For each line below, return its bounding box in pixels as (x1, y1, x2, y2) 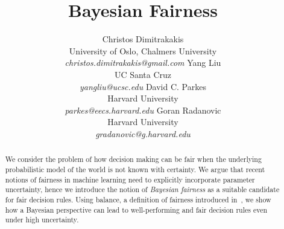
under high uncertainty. (5, 214, 79, 225)
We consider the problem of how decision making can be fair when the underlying (5, 154, 262, 164)
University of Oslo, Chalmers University (69, 44, 217, 57)
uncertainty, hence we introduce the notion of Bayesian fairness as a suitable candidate (5, 184, 280, 195)
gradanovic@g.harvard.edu (95, 127, 191, 140)
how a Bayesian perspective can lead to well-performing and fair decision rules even (5, 204, 268, 214)
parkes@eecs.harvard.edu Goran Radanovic (65, 103, 221, 116)
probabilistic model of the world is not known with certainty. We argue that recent (5, 164, 265, 174)
